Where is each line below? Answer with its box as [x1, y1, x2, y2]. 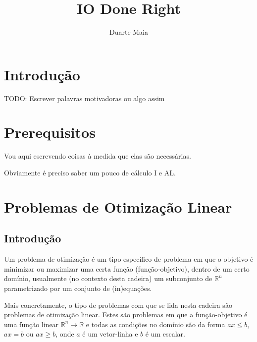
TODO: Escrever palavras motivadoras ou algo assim [4, 93, 165, 103]
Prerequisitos [4, 122, 96, 142]
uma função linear [4, 319, 59, 329]
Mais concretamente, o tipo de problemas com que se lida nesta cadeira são [4, 299, 232, 310]
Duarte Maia [109, 27, 149, 37]
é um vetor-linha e [82, 329, 138, 339]
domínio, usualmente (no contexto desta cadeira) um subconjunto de [4, 273, 212, 284]
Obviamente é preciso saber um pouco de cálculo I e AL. [4, 167, 176, 177]
